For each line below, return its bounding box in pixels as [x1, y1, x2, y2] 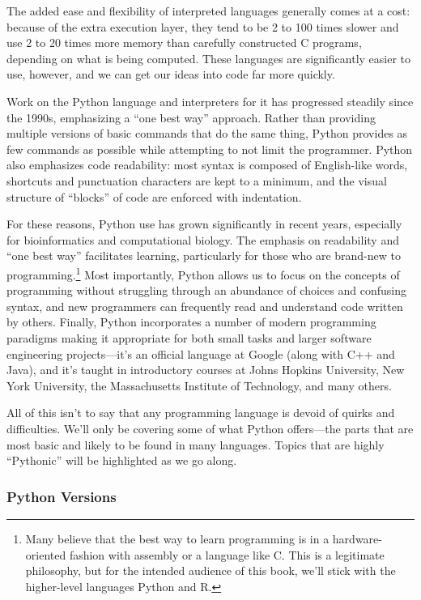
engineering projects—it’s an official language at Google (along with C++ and [6, 345, 395, 362]
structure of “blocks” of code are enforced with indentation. [6, 188, 302, 205]
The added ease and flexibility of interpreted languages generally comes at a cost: [6, 2, 410, 19]
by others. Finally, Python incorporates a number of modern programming [6, 313, 376, 330]
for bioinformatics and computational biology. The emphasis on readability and [6, 231, 399, 248]
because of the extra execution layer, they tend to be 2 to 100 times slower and [6, 18, 399, 35]
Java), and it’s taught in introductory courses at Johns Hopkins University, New [6, 361, 405, 378]
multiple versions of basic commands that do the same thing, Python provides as [6, 125, 408, 142]
